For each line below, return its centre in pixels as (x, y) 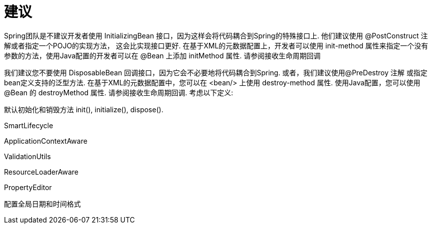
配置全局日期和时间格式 (42, 204)
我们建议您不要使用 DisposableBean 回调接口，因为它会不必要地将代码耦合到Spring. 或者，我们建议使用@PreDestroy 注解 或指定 (216, 72)
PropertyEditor (28, 187)
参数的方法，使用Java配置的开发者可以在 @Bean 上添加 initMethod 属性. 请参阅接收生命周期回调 (162, 55)
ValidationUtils (27, 156)
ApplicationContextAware (46, 141)
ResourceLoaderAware (41, 172)
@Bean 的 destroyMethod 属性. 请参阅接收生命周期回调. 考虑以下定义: (119, 92)
